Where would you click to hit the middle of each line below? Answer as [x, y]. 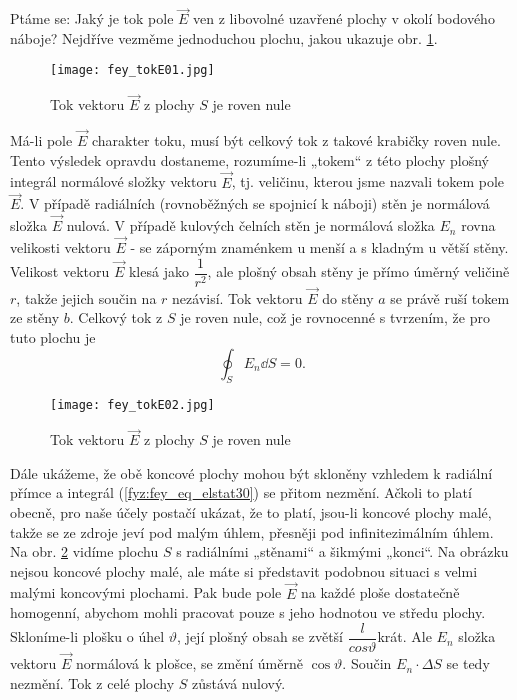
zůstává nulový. [239, 682]
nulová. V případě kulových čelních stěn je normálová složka [250, 225]
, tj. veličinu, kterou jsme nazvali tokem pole [368, 181]
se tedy [468, 663]
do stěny [348, 297]
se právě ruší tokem [450, 297]
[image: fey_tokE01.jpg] [132, 70]
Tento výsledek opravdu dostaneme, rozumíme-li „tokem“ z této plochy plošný [249, 159]
